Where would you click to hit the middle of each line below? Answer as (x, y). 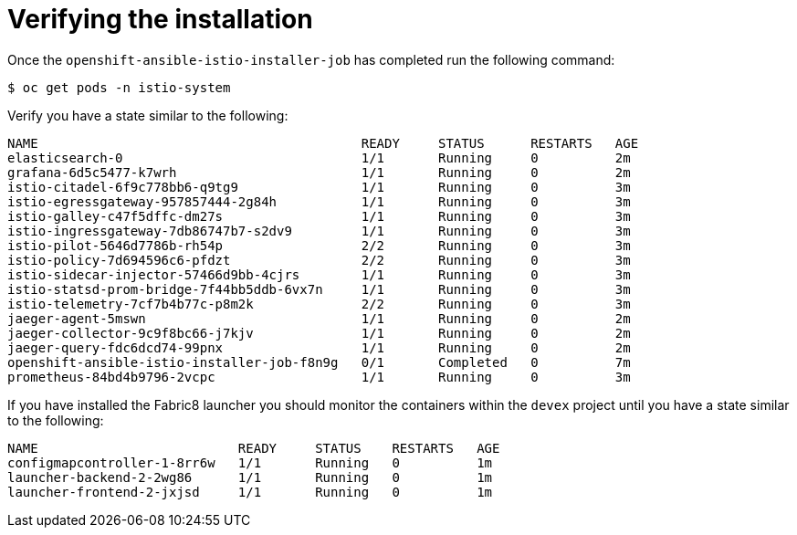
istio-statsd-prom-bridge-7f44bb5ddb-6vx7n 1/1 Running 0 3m (319, 289)
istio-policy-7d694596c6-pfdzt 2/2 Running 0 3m (319, 260)
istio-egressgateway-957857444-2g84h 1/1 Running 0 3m (319, 201)
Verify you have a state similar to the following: (148, 115)
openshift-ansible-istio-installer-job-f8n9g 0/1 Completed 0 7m (319, 362)
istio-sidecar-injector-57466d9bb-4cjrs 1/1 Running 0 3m (319, 274)
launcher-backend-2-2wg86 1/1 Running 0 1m (250, 477)
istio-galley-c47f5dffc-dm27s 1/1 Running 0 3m (319, 216)
